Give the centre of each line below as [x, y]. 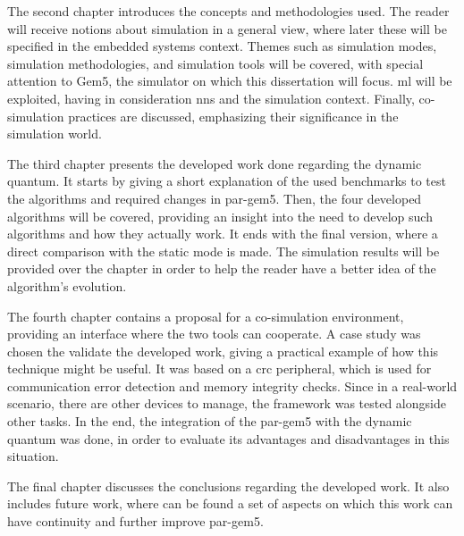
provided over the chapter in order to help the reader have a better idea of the [222, 268]
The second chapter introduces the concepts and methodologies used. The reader [228, 11]
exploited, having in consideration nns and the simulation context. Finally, [211, 98]
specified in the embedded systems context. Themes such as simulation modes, [222, 46]
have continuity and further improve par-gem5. [135, 521]
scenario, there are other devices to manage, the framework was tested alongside [227, 403]
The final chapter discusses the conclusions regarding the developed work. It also [228, 486]
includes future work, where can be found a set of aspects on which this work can [230, 503]
